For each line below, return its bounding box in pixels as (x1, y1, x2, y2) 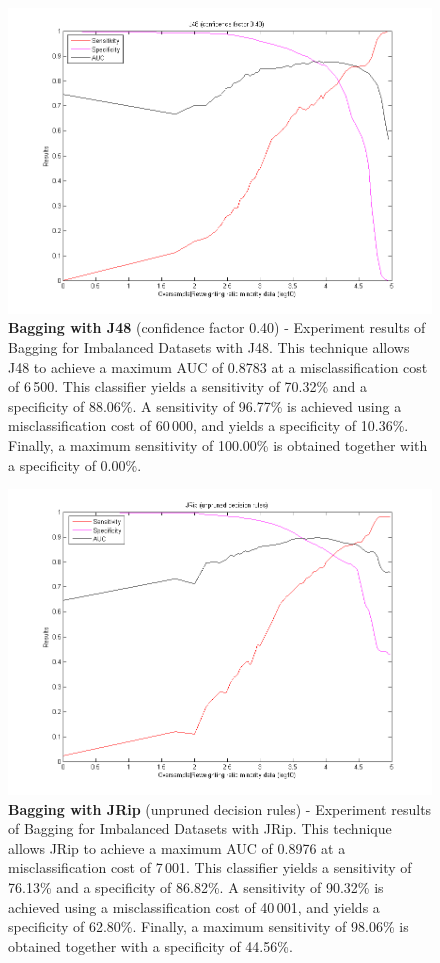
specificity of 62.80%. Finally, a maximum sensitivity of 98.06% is (8, 916, 409, 937)
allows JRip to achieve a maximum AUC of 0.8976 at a (8, 837, 346, 858)
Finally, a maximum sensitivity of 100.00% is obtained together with (8, 435, 428, 456)
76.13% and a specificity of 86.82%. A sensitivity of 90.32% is (8, 877, 384, 898)
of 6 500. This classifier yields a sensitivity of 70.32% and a (8, 376, 368, 397)
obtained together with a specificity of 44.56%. (8, 935, 293, 956)
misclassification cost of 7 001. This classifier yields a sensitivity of (8, 857, 412, 878)
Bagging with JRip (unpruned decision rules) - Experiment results (8, 798, 432, 819)
